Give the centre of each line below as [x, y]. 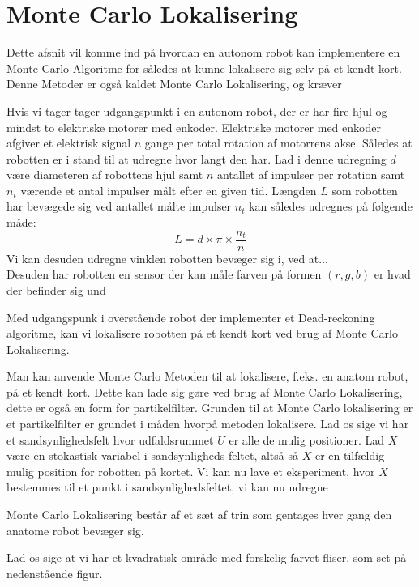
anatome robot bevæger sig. [75, 530]
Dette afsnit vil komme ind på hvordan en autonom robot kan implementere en [203, 52]
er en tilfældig [350, 455]
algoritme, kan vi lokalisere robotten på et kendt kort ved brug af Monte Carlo [202, 333]
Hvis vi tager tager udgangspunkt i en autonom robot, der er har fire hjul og [197, 111]
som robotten [365, 190]
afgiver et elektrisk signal [69, 143]
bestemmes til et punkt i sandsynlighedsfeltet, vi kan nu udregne [167, 487]
